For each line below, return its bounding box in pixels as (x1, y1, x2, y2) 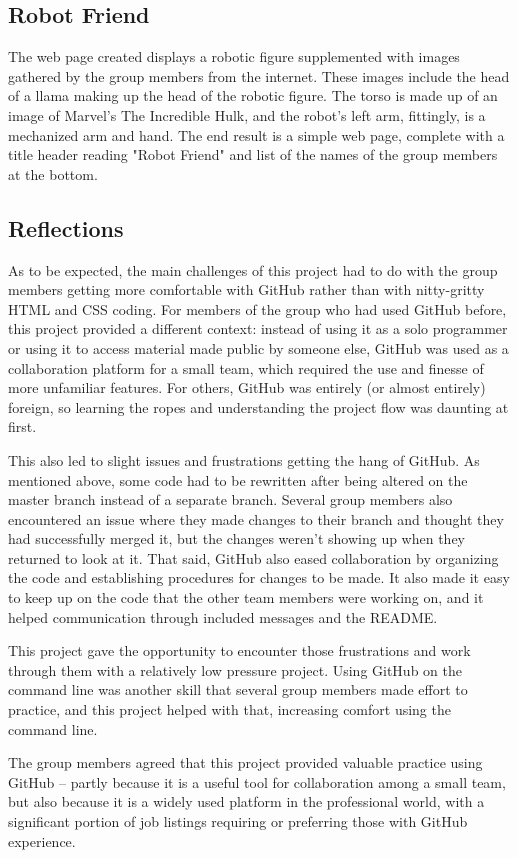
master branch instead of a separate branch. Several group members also (8, 489, 453, 510)
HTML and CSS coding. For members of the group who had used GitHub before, (8, 298, 507, 319)
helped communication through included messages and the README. (8, 606, 438, 627)
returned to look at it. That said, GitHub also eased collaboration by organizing (8, 547, 499, 568)
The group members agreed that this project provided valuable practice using (8, 752, 483, 773)
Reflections (8, 212, 124, 243)
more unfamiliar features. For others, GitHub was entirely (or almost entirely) (8, 377, 486, 398)
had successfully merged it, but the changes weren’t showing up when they (8, 528, 466, 549)
